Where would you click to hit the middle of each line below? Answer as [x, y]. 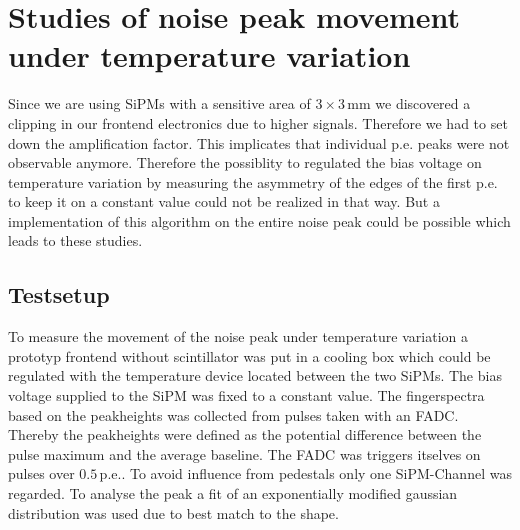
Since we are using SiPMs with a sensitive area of [159, 103]
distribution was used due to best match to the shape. [173, 512]
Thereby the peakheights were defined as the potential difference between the [245, 434]
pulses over [41, 473]
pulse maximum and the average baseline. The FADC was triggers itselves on [244, 453]
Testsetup [59, 294]
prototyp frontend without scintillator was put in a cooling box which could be [249, 355]
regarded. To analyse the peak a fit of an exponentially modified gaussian [233, 493]
